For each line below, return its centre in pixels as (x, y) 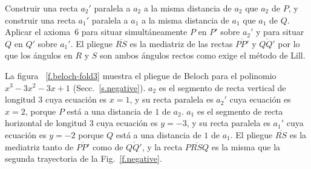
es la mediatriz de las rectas (181, 43)
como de (108, 146)
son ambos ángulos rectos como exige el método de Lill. (203, 55)
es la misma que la (246, 146)
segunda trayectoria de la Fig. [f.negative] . (83, 158)
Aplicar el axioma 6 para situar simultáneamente (96, 32)
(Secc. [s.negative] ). (109, 87)
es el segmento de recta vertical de (222, 87)
